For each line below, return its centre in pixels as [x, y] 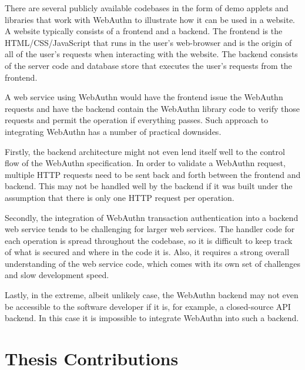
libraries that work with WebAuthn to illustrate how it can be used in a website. [150, 19]
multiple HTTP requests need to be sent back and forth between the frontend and [153, 174]
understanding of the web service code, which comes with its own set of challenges [152, 263]
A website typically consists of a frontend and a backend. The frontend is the [144, 31]
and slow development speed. [57, 275]
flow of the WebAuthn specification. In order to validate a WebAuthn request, [145, 163]
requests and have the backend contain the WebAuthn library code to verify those [152, 108]
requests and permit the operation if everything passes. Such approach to [137, 120]
